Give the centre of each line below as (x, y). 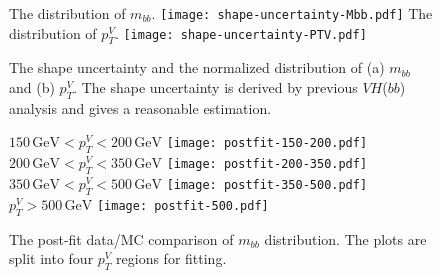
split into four (51, 258)
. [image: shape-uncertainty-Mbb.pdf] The (292, 13)
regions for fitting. (171, 258)
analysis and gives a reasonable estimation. (140, 107)
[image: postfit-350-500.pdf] (267, 185)
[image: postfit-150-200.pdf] (267, 143)
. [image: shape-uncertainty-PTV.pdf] (240, 32)
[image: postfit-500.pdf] (182, 205)
